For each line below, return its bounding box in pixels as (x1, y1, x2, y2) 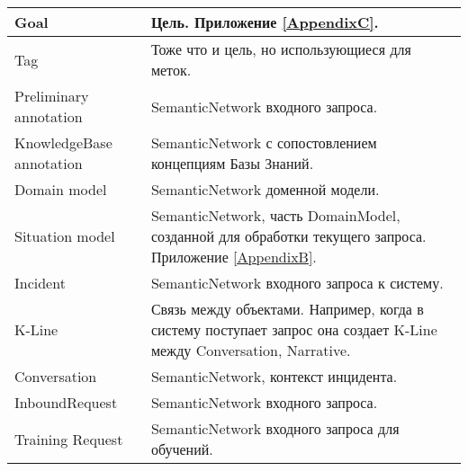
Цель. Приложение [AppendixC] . (150, 12, 379, 32)
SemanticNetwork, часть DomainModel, (150, 205, 400, 226)
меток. (150, 59, 192, 80)
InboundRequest (14, 392, 118, 413)
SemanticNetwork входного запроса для (150, 418, 400, 439)
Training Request (14, 428, 123, 449)
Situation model (14, 226, 115, 246)
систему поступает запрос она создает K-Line (150, 319, 437, 340)
